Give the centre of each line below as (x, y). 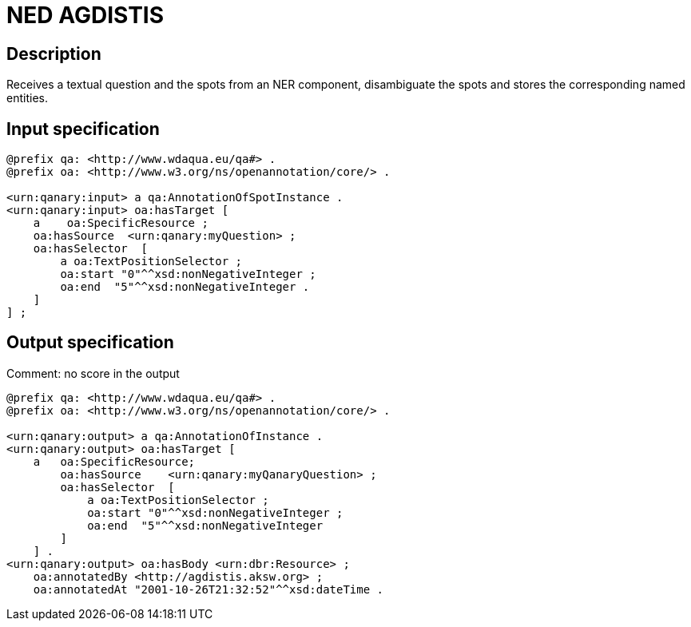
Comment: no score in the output (93, 373)
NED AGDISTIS (85, 15)
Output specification (90, 343)
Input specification (83, 129)
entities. (27, 98)
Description (54, 54)
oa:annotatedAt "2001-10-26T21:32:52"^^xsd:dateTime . (208, 589)
